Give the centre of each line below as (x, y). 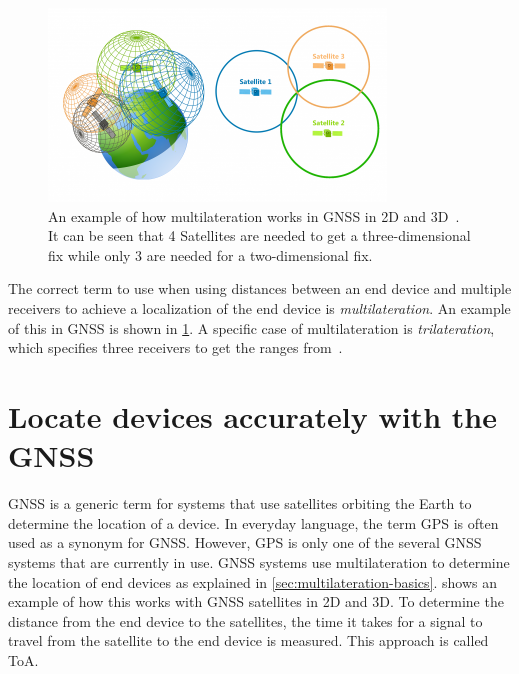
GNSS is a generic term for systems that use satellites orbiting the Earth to (240, 503)
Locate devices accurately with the (252, 416)
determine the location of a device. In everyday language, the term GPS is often (253, 522)
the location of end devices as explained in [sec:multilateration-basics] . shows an (253, 581)
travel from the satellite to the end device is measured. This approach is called (248, 640)
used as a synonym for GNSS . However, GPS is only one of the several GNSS (245, 542)
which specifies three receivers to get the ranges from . (175, 347)
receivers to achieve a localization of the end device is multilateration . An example (259, 308)
